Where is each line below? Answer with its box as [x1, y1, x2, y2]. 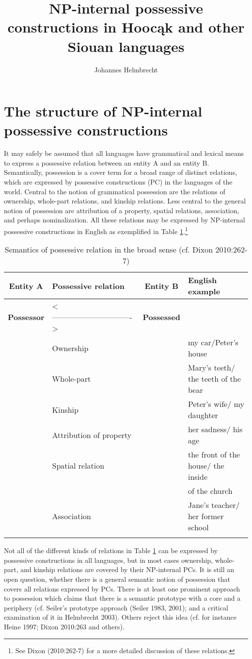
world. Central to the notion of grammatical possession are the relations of [4, 186, 225, 196]
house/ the [188, 460, 224, 472]
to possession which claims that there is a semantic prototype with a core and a [4, 593, 241, 603]
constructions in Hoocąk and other [7, 17, 245, 37]
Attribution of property [52, 429, 132, 440]
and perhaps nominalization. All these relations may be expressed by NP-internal [4, 215, 245, 225]
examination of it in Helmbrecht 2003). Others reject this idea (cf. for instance [4, 612, 236, 622]
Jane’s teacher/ [188, 499, 240, 511]
